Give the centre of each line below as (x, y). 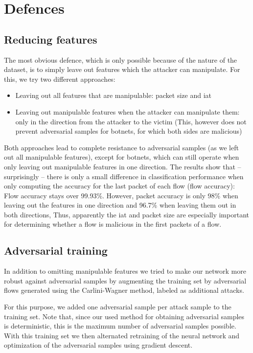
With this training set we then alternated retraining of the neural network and (122, 335)
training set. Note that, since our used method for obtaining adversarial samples (124, 316)
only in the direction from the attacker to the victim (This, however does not (131, 121)
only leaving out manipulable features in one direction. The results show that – (123, 166)
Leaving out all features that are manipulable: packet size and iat (114, 95)
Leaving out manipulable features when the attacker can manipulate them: (127, 111)
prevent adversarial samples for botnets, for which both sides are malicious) (129, 131)
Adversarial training (56, 250)
